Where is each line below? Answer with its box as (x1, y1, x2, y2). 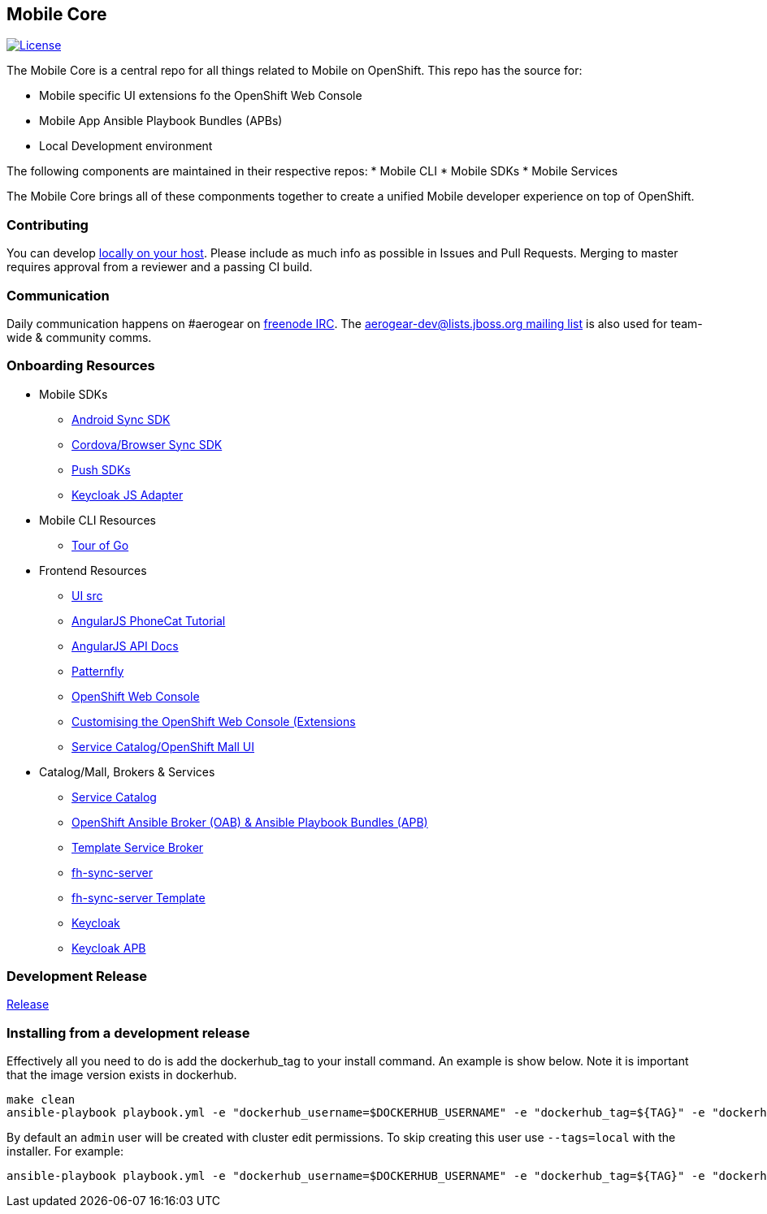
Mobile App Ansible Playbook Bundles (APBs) (39, 114, 283, 128)
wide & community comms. (6, 330, 152, 344)
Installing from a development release (6, 1024, 250, 1041)
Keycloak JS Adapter (71, 487, 184, 502)
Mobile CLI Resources (39, 512, 156, 527)
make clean (6, 1093, 76, 1107)
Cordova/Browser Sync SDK (71, 437, 223, 451)
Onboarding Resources (6, 357, 155, 374)
